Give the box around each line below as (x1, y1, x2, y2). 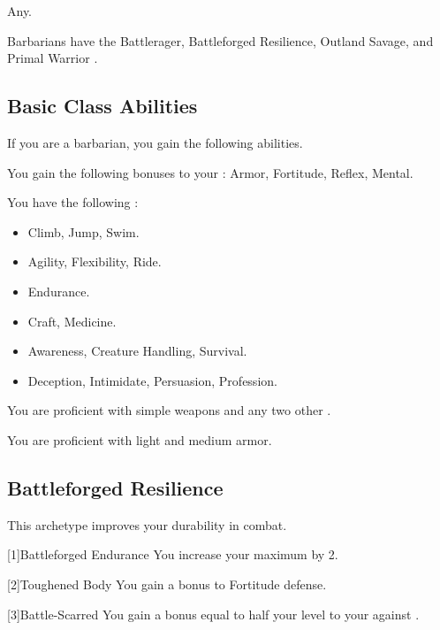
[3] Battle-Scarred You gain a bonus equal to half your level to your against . (7, 604, 420, 623)
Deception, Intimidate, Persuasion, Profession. (27, 371, 277, 389)
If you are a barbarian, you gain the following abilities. (7, 133, 303, 151)
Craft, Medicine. (27, 311, 117, 330)
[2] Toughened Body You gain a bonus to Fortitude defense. (7, 574, 327, 593)
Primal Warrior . (7, 49, 98, 67)
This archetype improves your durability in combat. (7, 515, 287, 534)
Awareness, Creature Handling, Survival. (27, 342, 247, 360)
